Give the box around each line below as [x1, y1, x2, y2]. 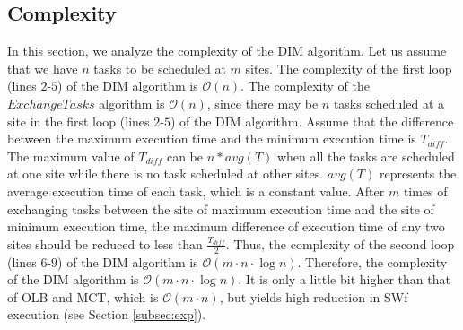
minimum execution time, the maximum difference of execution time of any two [7, 217, 445, 236]
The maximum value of [7, 146, 135, 165]
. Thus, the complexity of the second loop [225, 234, 455, 253]
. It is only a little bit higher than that [238, 270, 450, 289]
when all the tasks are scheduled [276, 146, 455, 165]
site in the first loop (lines [7, 111, 150, 130]
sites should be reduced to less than [7, 234, 203, 253]
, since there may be [206, 93, 319, 112]
